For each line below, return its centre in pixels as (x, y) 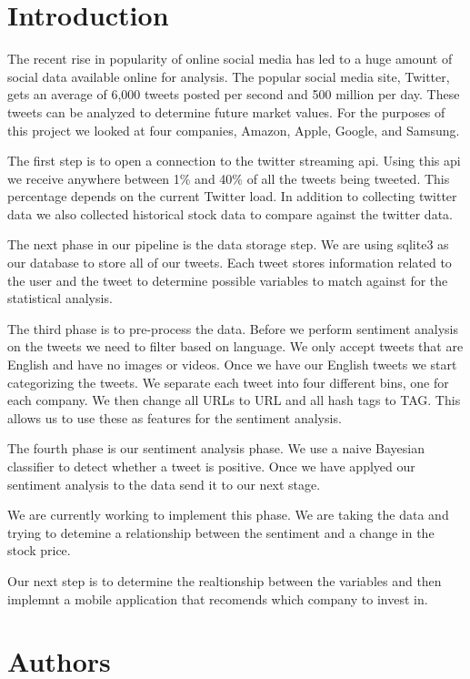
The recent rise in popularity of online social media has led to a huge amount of (230, 59)
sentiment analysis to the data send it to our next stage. (164, 484)
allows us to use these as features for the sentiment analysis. (175, 417)
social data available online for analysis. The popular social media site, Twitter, (229, 76)
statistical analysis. (60, 298)
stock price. (39, 550)
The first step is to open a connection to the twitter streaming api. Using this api (234, 161)
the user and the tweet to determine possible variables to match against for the (228, 280)
